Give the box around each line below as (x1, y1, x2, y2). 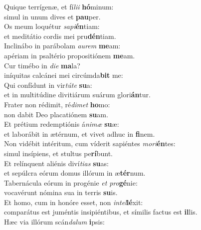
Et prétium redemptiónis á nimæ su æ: (4, 119, 119, 129)
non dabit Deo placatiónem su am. (4, 109, 108, 119)
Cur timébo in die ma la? (4, 60, 80, 70)
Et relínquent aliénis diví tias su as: (4, 158, 109, 168)
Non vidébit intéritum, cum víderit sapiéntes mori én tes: (4, 138, 176, 149)
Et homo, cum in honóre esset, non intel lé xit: (4, 197, 143, 207)
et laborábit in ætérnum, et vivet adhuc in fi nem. (4, 128, 155, 139)
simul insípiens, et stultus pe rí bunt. (4, 148, 113, 158)
